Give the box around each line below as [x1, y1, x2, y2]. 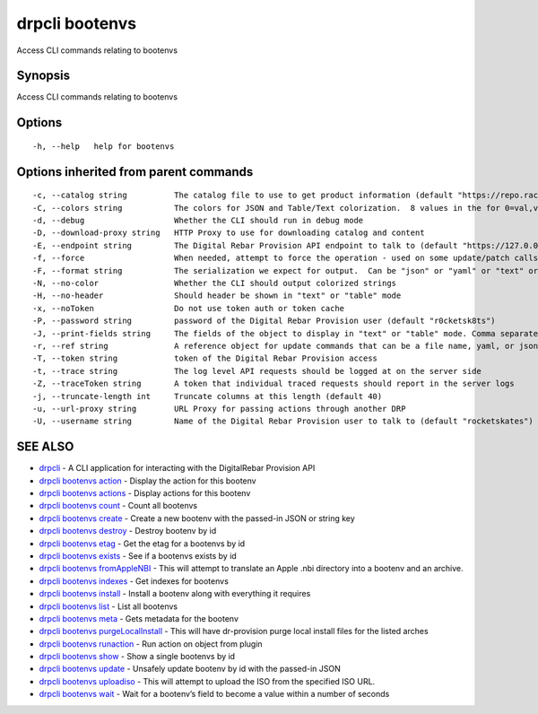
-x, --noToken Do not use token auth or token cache [32, 303, 345, 313]
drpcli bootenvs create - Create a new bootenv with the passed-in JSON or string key [39, 512, 356, 524]
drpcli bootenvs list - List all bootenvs [39, 601, 178, 612]
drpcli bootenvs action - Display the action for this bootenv [39, 475, 256, 486]
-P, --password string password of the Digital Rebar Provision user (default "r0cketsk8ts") [32, 316, 497, 327]
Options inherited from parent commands [16, 164, 254, 179]
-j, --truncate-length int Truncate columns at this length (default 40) [32, 391, 383, 401]
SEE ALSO [16, 440, 74, 455]
